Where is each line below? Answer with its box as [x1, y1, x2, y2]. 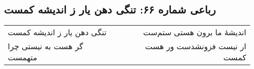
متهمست [8, 52, 38, 63]
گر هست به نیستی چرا [8, 41, 84, 52]
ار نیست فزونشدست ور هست [145, 41, 246, 52]
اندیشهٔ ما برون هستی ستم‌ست [143, 27, 246, 38]
